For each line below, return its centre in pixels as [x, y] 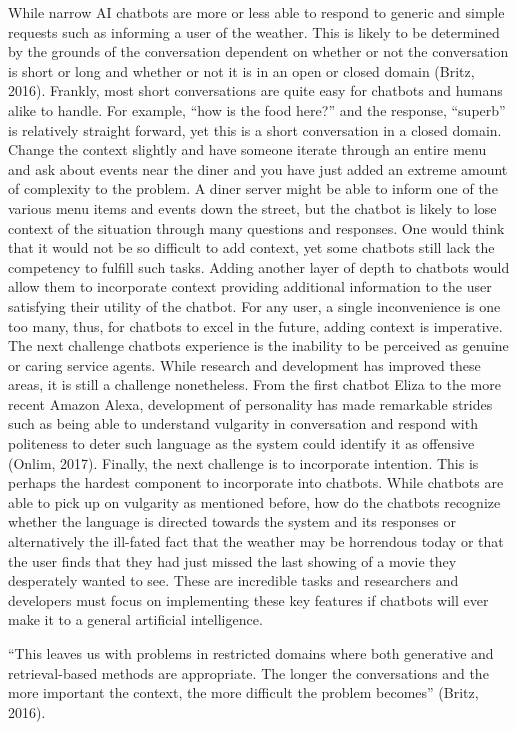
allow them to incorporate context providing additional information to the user [250, 286]
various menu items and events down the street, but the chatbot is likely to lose [252, 207]
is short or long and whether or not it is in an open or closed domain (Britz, [241, 70]
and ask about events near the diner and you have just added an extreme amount [258, 168]
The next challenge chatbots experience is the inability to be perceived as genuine [258, 345]
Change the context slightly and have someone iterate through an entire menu [247, 149]
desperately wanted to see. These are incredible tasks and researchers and [233, 580]
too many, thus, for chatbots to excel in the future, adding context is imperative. [255, 325]
